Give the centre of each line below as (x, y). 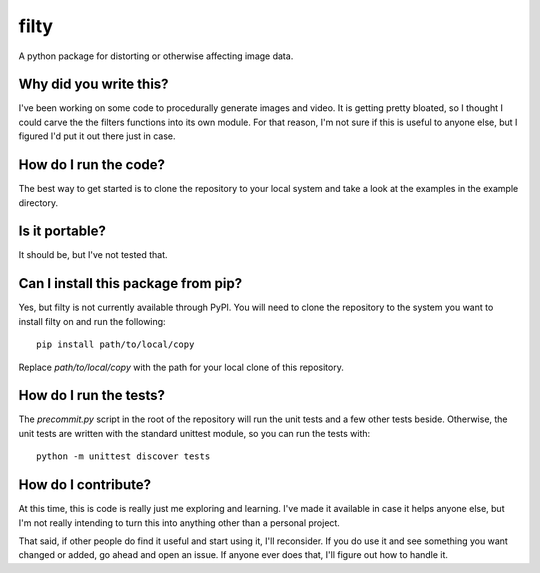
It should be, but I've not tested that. (93, 255)
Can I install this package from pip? (130, 283)
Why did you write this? (93, 84)
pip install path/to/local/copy (115, 344)
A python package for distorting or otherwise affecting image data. (156, 56)
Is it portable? (62, 231)
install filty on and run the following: (92, 321)
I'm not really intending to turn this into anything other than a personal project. (179, 522)
